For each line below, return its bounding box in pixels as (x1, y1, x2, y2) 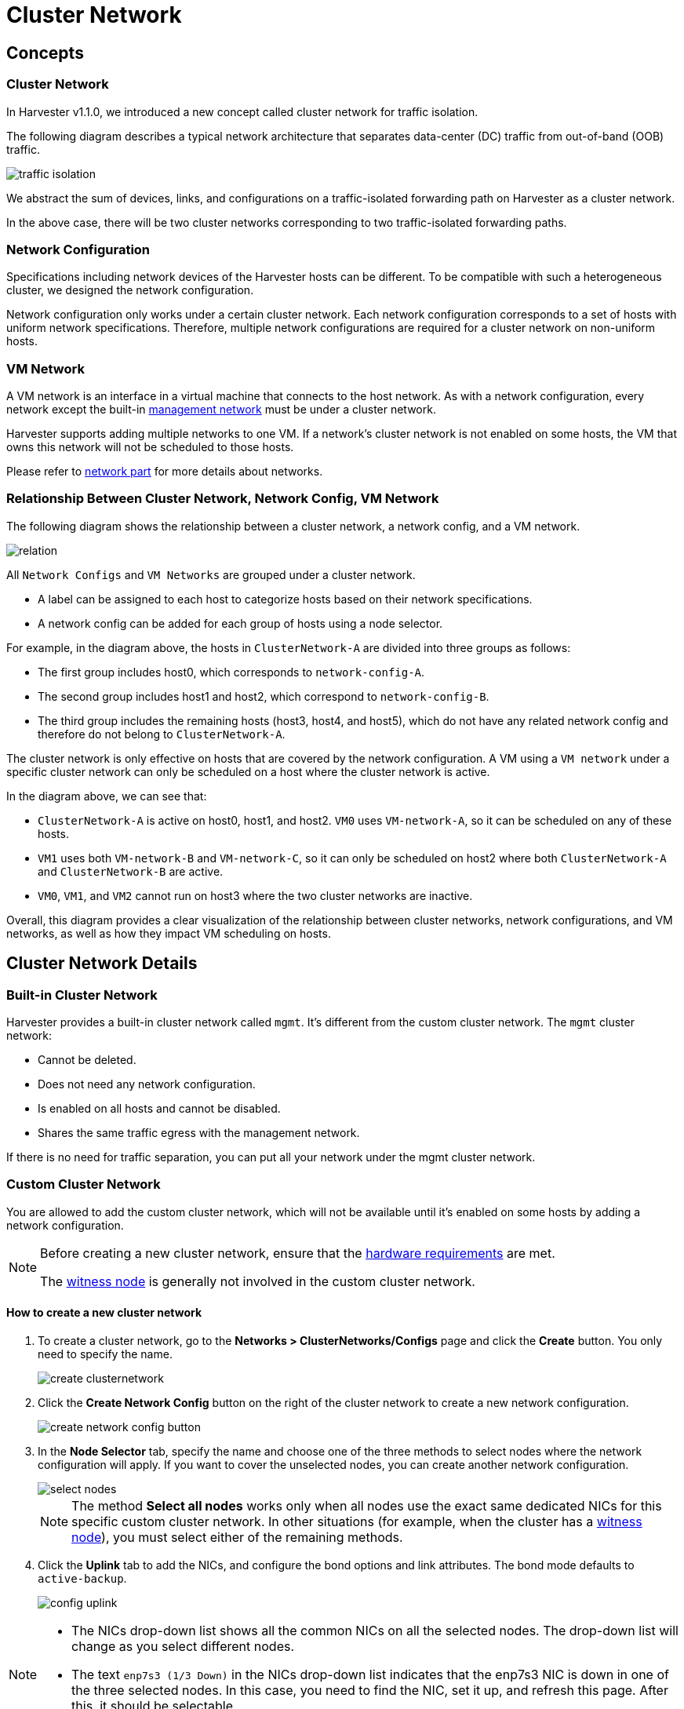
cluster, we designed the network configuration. (6, 283, 254, 297)
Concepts (6, 42, 84, 63)
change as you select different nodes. (71, 1638, 295, 1654)
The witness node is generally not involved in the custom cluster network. (40, 1273, 475, 1289)
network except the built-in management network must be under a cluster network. (6, 403, 436, 417)
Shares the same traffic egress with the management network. (38, 1126, 360, 1140)
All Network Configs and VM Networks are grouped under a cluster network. (6, 567, 416, 581)
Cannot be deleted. (38, 1053, 136, 1067)
